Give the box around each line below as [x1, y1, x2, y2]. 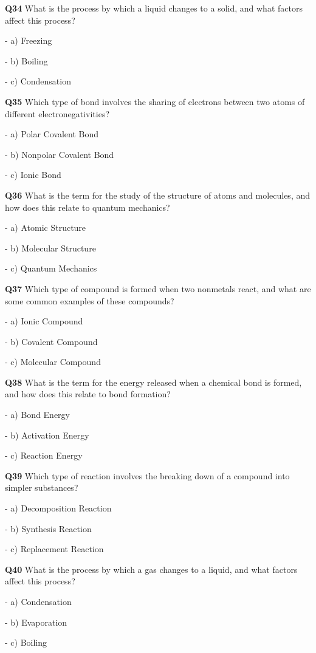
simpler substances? [5, 481, 78, 494]
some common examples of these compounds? [5, 294, 174, 307]
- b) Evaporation [5, 615, 67, 628]
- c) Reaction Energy [5, 449, 83, 462]
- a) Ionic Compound [5, 315, 83, 327]
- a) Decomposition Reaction [5, 502, 112, 515]
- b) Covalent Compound [5, 335, 98, 347]
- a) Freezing [5, 34, 52, 47]
